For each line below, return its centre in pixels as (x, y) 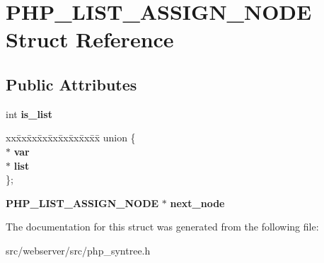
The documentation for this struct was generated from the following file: (162, 227)
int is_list (29, 113)
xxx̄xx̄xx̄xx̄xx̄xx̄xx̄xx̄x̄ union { (71, 138)
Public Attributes (71, 84)
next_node (197, 203)
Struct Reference (90, 39)
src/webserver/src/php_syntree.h (78, 250)
